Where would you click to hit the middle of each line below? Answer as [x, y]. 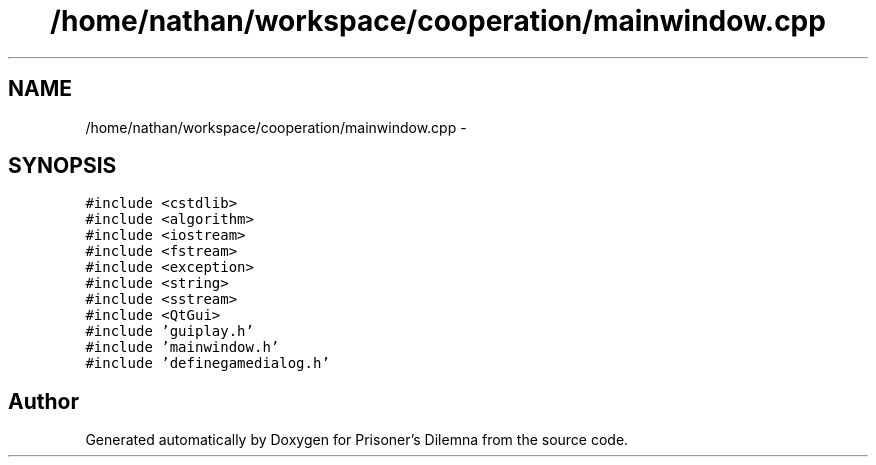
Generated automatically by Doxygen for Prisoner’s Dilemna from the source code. [357, 440]
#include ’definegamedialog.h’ [207, 363]
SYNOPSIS [62, 166]
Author [43, 401]
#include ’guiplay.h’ [169, 331]
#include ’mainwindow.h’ [182, 347]
